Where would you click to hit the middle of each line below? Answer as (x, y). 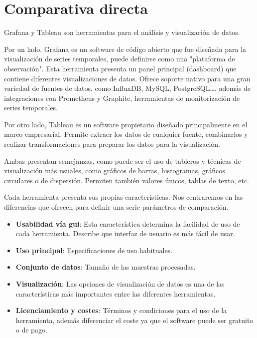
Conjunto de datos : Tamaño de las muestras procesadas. (106, 267)
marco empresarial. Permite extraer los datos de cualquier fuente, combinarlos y (126, 134)
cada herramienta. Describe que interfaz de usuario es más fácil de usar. (125, 233)
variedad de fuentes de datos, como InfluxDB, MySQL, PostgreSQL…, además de (128, 88)
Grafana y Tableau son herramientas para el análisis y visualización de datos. (122, 32)
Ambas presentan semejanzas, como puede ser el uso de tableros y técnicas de (123, 161)
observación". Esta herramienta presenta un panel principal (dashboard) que (120, 68)
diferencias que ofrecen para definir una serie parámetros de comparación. (116, 207)
